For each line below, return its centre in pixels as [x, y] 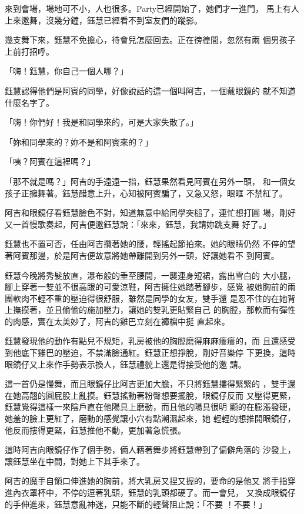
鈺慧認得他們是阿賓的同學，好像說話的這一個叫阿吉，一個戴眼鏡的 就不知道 [150, 90]
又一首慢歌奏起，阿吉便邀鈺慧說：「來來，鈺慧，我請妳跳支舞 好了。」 [138, 224]
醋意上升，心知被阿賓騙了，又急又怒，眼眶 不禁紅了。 [183, 193]
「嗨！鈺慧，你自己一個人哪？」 [66, 71]
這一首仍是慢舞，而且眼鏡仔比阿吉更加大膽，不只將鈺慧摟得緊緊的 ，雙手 [146, 384]
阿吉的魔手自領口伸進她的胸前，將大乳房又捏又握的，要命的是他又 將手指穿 [150, 481]
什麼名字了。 [29, 102]
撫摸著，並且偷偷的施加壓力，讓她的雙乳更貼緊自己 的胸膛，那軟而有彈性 [154, 310]
